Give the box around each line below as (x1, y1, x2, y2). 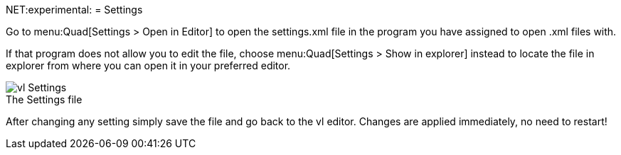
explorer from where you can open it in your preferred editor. (6, 59, 291, 71)
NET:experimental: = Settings (6, 4, 143, 16)
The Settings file (6, 93, 83, 105)
